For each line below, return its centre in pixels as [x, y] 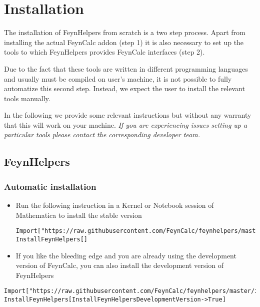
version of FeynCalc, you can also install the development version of [119, 265]
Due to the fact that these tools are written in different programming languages [126, 68]
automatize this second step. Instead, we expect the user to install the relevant [124, 88]
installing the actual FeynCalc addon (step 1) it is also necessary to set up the [124, 42]
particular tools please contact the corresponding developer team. [102, 134]
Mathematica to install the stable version [79, 215]
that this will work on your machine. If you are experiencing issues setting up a [126, 124]
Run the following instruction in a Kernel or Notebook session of [115, 205]
